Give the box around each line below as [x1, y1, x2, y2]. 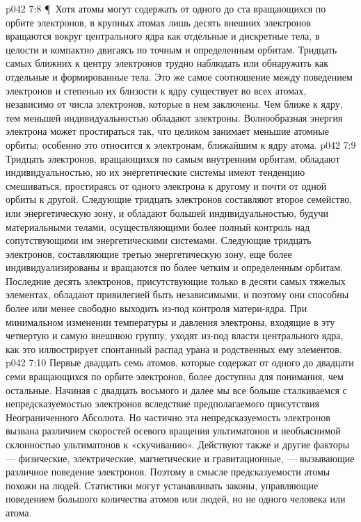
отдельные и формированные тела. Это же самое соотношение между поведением [6, 69, 353, 83]
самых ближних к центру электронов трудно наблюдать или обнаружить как [6, 56, 329, 70]
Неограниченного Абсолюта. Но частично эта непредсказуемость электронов [6, 409, 330, 424]
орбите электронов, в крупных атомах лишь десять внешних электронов [6, 15, 311, 29]
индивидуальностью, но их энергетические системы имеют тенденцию [6, 165, 305, 179]
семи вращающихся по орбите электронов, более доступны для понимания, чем [6, 369, 344, 384]
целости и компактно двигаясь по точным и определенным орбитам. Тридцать [6, 42, 337, 56]
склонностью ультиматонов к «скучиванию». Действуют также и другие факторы [6, 437, 350, 451]
